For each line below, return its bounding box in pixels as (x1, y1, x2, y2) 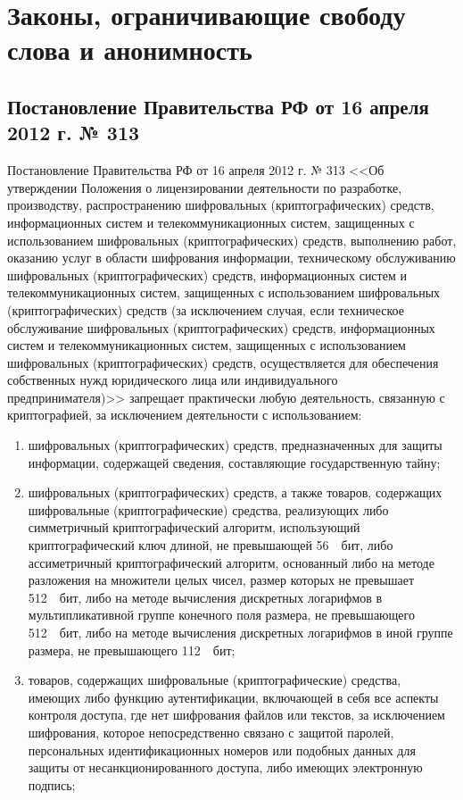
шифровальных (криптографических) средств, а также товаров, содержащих (28, 483, 442, 502)
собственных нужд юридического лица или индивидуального (7, 371, 338, 389)
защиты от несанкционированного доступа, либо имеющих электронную (28, 758, 423, 777)
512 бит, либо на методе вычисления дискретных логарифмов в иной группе (28, 623, 453, 641)
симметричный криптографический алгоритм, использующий (28, 518, 360, 537)
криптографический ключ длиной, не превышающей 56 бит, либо (28, 536, 393, 554)
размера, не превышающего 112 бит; (28, 640, 236, 659)
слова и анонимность (7, 31, 252, 68)
